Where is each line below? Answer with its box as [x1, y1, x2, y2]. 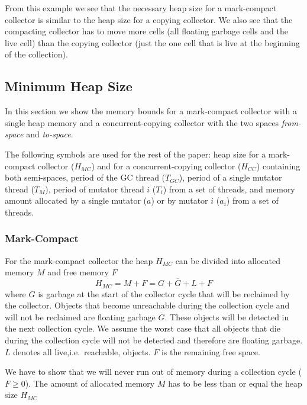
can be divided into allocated [175, 254, 280, 266]
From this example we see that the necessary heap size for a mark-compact [5, 2, 277, 14]
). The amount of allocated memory [25, 377, 155, 389]
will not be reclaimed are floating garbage [5, 310, 156, 323]
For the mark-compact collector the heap [5, 254, 153, 266]
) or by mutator [151, 194, 208, 207]
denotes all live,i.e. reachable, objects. [13, 345, 151, 358]
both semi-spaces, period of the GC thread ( [5, 171, 166, 184]
